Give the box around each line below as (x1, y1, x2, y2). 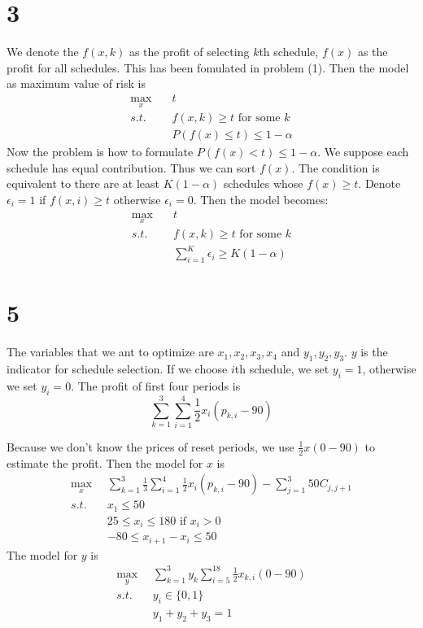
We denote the (7, 43, 79, 60)
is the (360, 343, 388, 360)
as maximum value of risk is (7, 75, 146, 92)
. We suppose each (317, 143, 409, 160)
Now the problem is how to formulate (7, 143, 194, 160)
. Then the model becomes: (193, 191, 329, 207)
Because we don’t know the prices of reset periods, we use (7, 438, 294, 455)
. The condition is (291, 159, 380, 176)
